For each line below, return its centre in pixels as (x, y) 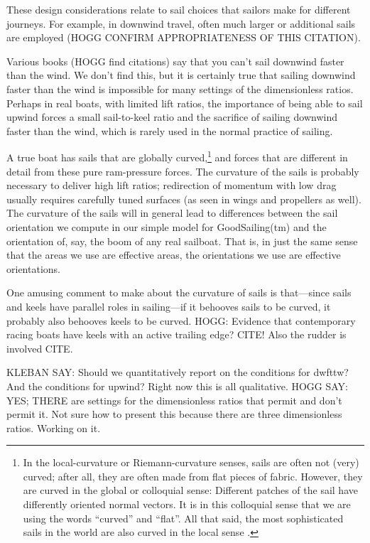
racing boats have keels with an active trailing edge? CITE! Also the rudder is (176, 334)
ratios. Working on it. (54, 428)
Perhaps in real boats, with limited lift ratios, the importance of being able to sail (185, 103)
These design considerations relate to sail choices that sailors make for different (179, 9)
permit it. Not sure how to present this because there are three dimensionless (174, 414)
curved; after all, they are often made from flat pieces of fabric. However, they (193, 476)
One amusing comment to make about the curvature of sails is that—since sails (179, 292)
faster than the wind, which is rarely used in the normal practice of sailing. (170, 130)
